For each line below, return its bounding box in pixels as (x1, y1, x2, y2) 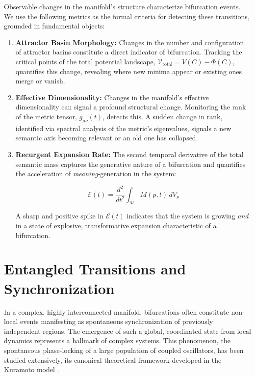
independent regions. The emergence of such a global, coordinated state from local (4, 325, 251, 336)
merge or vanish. (15, 76, 65, 86)
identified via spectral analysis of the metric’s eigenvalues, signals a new (15, 123, 231, 133)
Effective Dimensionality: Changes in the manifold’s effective (15, 92, 209, 102)
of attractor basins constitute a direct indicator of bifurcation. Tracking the (15, 47, 242, 57)
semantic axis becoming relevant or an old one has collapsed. (15, 133, 198, 143)
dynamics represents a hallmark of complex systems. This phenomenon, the (4, 335, 230, 346)
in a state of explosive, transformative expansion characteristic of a (15, 220, 217, 231)
